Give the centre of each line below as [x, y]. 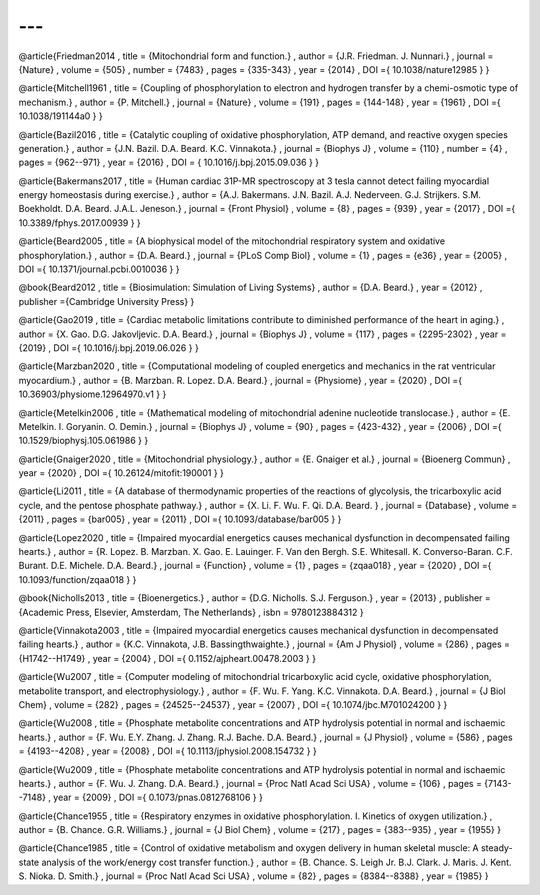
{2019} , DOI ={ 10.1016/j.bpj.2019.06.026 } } [108, 347]
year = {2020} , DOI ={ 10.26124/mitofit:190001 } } [121, 473]
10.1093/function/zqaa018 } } [77, 579]
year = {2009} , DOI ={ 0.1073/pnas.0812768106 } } [158, 797]
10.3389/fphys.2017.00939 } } [80, 222]
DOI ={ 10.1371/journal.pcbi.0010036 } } [99, 269]
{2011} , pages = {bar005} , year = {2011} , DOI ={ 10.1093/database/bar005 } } [180, 519]
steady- [497, 848]
